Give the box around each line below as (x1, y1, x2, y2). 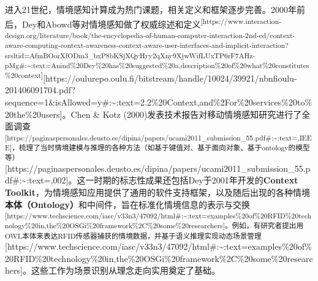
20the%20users (5, 107, 60, 120)
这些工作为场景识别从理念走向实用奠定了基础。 (31, 264, 220, 277)
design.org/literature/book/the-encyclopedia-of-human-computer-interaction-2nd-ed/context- (5, 29, 295, 40)
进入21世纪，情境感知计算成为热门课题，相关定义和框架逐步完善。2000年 (5, 3, 297, 15)
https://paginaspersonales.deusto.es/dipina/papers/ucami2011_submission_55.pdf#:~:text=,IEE (7, 132, 312, 142)
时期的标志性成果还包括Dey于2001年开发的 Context (94, 174, 298, 187)
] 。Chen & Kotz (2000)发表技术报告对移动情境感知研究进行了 (59, 107, 302, 120)
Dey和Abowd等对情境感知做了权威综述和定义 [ (21, 15, 203, 30)
